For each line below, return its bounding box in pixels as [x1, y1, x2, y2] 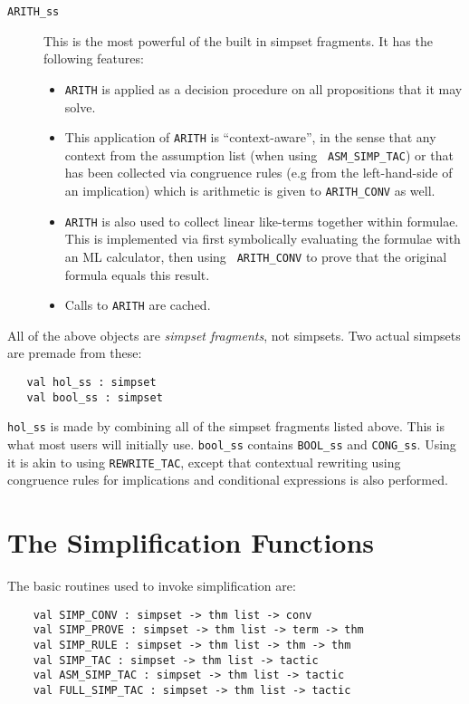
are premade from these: [7, 343, 142, 362]
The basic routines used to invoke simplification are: [7, 576, 296, 594]
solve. [64, 97, 96, 116]
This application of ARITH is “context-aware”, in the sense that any [64, 128, 436, 147]
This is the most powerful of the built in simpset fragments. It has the [43, 31, 433, 50]
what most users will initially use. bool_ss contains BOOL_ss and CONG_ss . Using [7, 434, 456, 453]
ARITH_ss [7, 5, 60, 18]
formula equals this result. [64, 265, 210, 284]
